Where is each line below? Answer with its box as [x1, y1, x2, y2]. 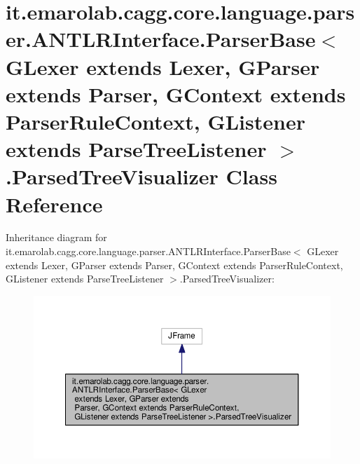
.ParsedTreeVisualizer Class [6, 162, 277, 191]
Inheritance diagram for [6, 230, 107, 245]
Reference [6, 189, 103, 218]
